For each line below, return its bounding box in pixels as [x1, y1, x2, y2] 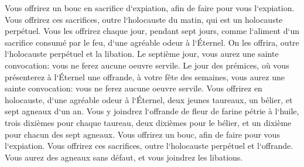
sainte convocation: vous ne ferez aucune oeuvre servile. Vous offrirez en [5, 82, 262, 94]
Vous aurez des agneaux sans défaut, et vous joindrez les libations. [5, 151, 243, 163]
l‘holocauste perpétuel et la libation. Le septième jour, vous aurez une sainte [5, 47, 279, 60]
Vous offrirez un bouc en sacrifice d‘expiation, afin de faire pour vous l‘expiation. [5, 2, 295, 13]
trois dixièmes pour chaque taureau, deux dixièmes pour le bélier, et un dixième [5, 116, 292, 128]
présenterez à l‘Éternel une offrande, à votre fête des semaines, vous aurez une [5, 70, 285, 83]
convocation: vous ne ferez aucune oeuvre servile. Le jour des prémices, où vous [5, 59, 289, 71]
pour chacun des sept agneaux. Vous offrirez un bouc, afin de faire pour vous [5, 128, 280, 140]
